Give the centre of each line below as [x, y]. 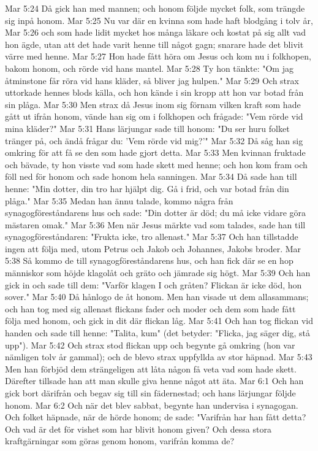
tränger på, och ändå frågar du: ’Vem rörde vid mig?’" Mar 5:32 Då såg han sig [154, 140]
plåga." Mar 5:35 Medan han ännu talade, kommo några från [119, 200]
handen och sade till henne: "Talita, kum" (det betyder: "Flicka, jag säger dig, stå [158, 333]
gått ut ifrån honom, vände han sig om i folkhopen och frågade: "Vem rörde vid [154, 116]
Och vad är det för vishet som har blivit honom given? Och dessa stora [138, 429]
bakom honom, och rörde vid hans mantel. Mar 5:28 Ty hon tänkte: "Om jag [149, 68]
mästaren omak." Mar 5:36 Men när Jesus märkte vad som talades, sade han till [155, 224]
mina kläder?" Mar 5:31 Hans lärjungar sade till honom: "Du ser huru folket [147, 128]
